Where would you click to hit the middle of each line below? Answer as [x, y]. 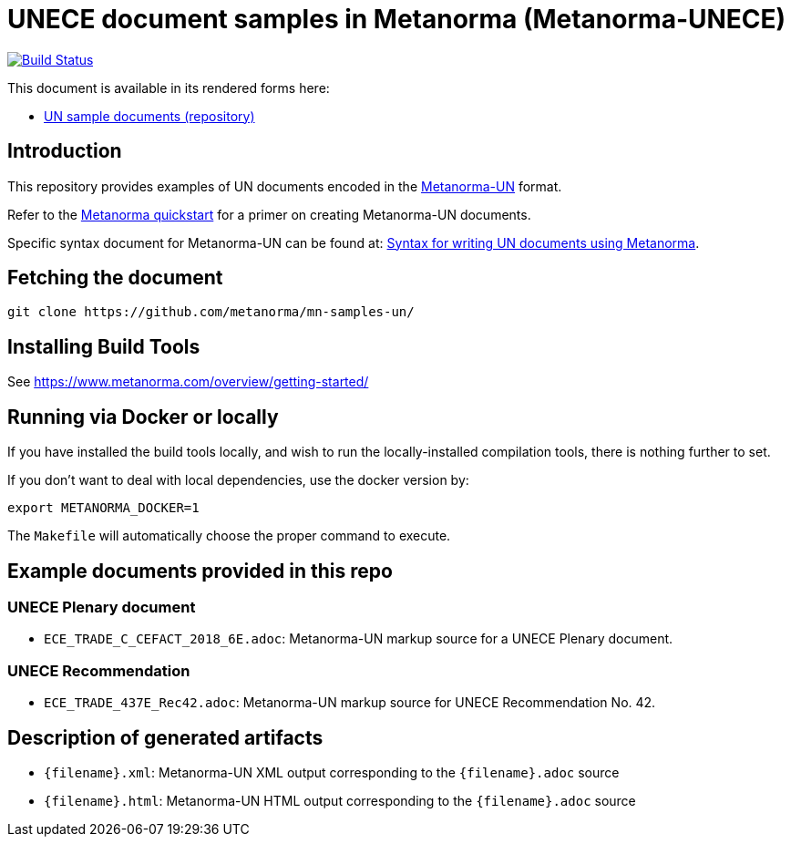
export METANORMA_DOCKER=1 [103, 508]
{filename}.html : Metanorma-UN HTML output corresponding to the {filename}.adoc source [340, 800]
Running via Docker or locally [143, 417]
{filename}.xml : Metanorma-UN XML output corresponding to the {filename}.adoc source [332, 772]
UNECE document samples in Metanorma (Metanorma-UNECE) [397, 19]
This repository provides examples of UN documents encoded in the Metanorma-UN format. [285, 186]
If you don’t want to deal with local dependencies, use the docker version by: [238, 480]
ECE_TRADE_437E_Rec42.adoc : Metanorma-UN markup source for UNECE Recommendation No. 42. [350, 703]
